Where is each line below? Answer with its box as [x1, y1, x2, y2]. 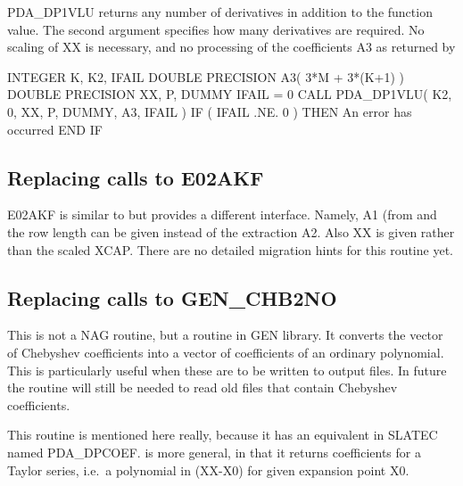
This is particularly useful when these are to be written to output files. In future [7, 360, 447, 379]
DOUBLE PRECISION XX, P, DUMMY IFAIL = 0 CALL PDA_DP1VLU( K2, [7, 85, 452, 103]
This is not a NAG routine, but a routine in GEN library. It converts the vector [7, 325, 443, 344]
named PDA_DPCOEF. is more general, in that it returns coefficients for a [7, 442, 421, 461]
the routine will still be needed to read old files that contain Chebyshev [7, 378, 398, 397]
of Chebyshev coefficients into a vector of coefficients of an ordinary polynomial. [7, 342, 444, 361]
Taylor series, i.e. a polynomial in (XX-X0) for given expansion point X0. [7, 460, 409, 479]
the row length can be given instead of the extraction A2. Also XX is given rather [7, 222, 455, 241]
